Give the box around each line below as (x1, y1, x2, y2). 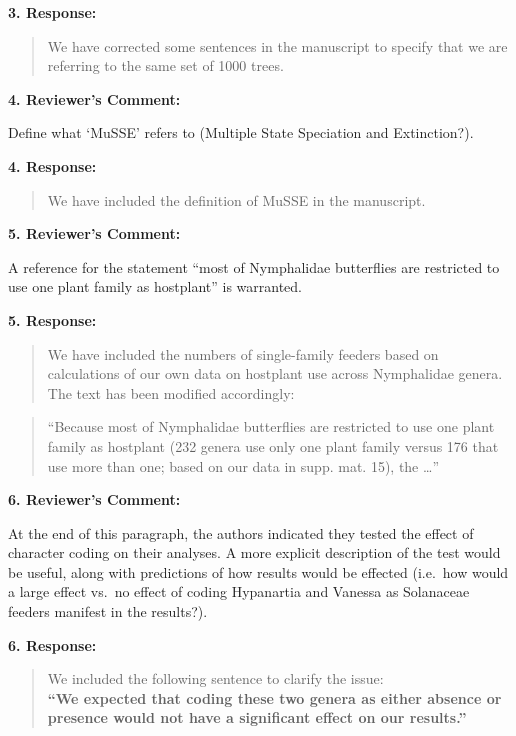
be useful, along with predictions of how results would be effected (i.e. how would (8, 561, 509, 582)
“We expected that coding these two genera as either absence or (47, 687, 502, 708)
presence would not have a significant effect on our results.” (47, 707, 467, 728)
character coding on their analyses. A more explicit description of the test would (8, 542, 501, 563)
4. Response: (8, 155, 97, 176)
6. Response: (8, 634, 97, 655)
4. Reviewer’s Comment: (8, 88, 181, 109)
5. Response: (8, 309, 97, 330)
